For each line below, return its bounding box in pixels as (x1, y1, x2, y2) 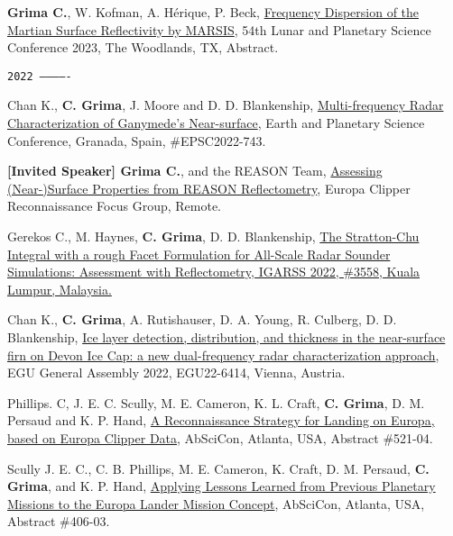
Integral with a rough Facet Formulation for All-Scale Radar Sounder (7, 244, 391, 263)
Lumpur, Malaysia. (7, 279, 112, 298)
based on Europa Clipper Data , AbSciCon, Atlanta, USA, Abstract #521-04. (7, 428, 433, 447)
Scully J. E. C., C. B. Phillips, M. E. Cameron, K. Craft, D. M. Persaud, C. (7, 459, 430, 477)
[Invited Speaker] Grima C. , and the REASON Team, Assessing (7, 161, 383, 180)
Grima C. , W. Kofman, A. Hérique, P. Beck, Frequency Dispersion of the (7, 3, 420, 21)
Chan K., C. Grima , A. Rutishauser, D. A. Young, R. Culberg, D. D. (7, 310, 397, 329)
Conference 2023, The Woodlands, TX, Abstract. (7, 38, 279, 57)
